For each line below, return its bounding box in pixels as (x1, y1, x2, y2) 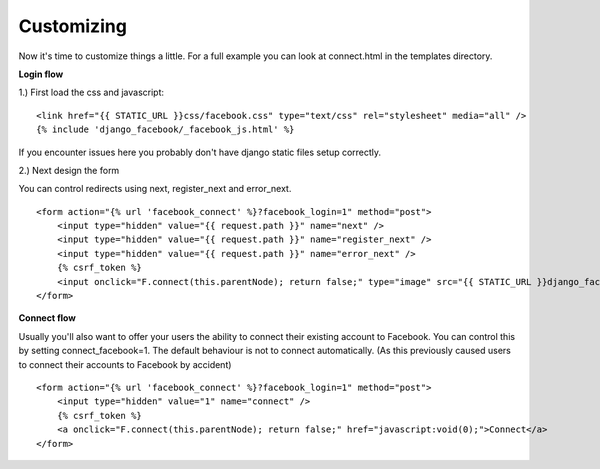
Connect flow (18, 312, 77, 324)
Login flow (18, 68, 64, 80)
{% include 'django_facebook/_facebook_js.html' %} (36, 124, 295, 135)
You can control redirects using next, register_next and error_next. (18, 183, 292, 195)
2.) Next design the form (18, 164, 120, 176)
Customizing (18, 15, 127, 37)
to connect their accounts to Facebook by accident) (18, 358, 232, 370)
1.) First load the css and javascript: (18, 86, 165, 99)
